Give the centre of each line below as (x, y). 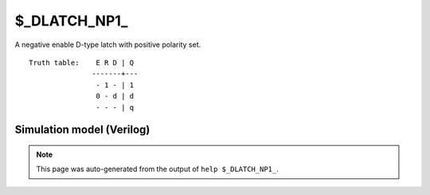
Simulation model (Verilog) (82, 130)
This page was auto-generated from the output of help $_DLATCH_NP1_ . (157, 169)
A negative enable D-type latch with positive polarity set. (108, 45)
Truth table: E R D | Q (82, 62)
